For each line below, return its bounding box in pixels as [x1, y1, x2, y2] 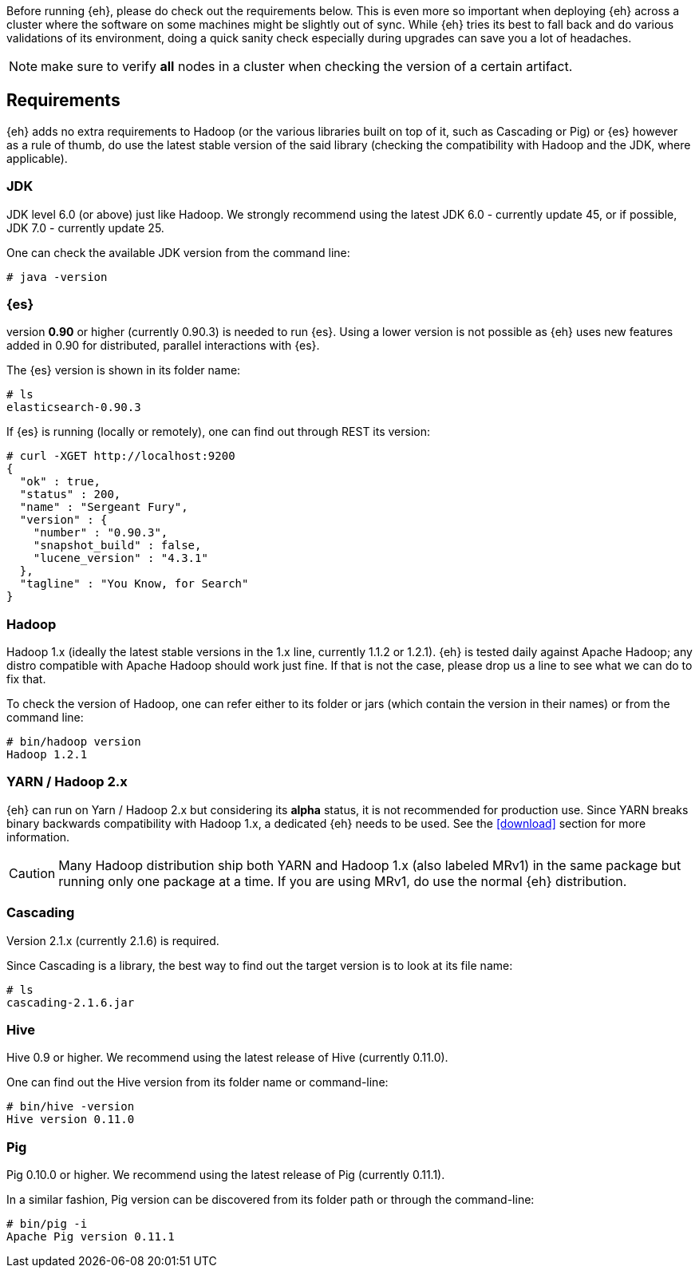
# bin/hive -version [6, 1100, 135, 1114]
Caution [9, 864, 56, 881]
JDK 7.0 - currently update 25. [6, 220, 164, 235]
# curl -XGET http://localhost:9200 [6, 449, 235, 463]
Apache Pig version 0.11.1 [6, 1230, 175, 1244]
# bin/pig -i [6, 1217, 88, 1231]
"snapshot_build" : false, [33, 539, 202, 552]
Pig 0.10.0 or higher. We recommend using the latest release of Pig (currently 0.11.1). [6, 1168, 445, 1182]
